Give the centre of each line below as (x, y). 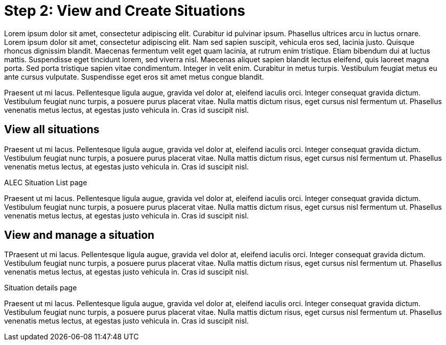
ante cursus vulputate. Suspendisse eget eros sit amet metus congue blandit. (134, 77)
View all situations (52, 130)
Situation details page (41, 288)
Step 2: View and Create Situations (125, 11)
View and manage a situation (79, 235)
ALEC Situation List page (46, 182)
